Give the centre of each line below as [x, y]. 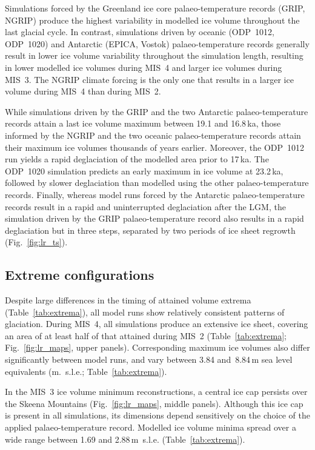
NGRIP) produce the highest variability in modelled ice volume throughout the [152, 20]
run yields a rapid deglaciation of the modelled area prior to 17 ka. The [137, 159]
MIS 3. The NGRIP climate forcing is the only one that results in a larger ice [149, 79]
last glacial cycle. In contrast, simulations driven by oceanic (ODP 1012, [140, 32]
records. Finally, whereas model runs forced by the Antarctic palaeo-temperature [155, 194]
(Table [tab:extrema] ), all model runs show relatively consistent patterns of [145, 312]
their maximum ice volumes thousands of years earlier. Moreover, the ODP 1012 [155, 147]
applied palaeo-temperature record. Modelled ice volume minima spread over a [151, 427]
